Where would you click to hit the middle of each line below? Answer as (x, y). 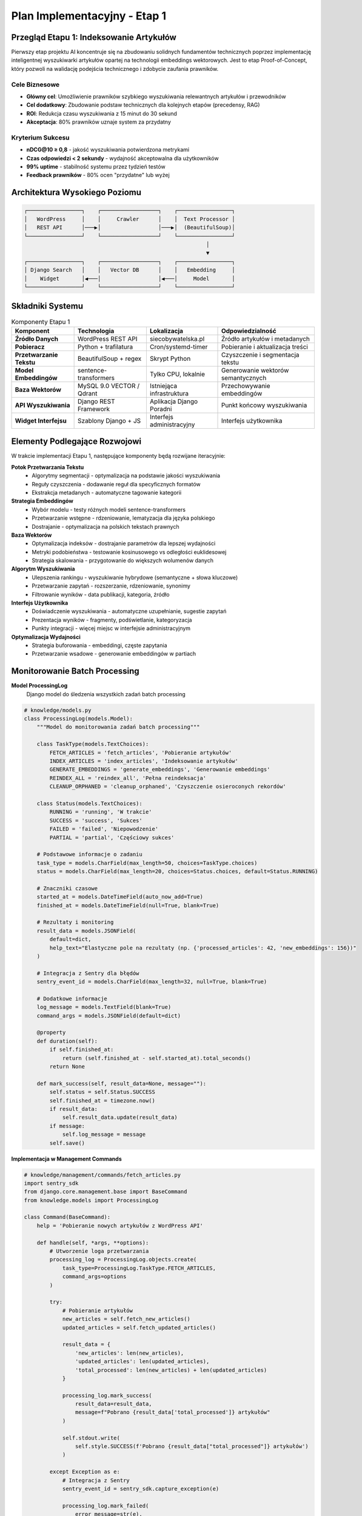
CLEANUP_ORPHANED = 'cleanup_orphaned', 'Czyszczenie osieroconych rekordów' (168, 787)
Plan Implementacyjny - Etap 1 (89, 16)
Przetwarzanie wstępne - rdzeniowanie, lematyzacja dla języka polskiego (123, 518)
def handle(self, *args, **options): (93, 1243)
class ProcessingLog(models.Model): (79, 719)
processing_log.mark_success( (107, 1395)
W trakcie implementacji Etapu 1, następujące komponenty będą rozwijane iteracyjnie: (118, 456)
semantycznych (244, 378)
